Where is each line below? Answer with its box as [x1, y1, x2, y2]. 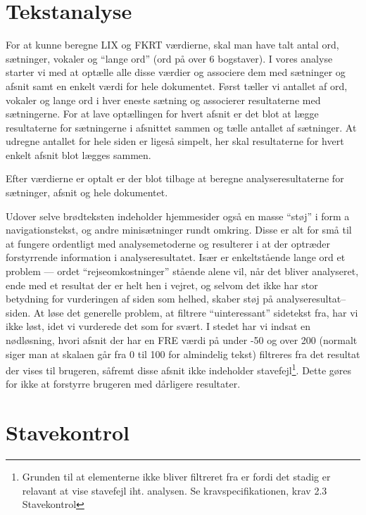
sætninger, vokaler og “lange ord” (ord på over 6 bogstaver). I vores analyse [6, 51, 333, 65]
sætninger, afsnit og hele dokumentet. [6, 185, 168, 200]
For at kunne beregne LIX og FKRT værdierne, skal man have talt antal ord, [6, 37, 339, 52]
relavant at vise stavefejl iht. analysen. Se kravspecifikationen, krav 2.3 [22, 483, 327, 497]
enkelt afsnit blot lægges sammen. [6, 147, 151, 162]
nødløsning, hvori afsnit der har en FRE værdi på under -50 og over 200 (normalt [6, 333, 358, 347]
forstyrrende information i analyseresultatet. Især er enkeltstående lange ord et [6, 250, 346, 265]
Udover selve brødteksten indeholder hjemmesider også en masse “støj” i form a [6, 208, 350, 223]
